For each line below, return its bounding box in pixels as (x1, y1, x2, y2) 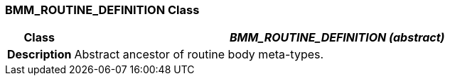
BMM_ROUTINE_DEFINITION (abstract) (229, 30, 445, 45)
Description (7, 47, 72, 62)
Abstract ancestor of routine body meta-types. (74, 47, 324, 62)
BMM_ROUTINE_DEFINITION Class (5, 3, 200, 17)
